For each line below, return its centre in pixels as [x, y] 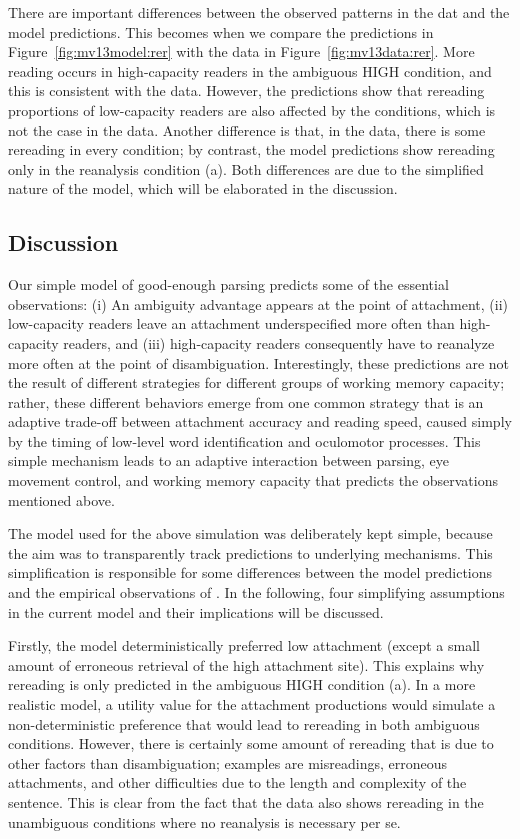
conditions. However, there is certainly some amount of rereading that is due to [251, 743]
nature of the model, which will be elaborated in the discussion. [203, 188]
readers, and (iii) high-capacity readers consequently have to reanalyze [279, 342]
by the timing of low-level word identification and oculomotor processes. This [244, 440]
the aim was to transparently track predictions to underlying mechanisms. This [250, 552]
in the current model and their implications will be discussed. [196, 611]
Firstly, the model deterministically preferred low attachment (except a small [244, 645]
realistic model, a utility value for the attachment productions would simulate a [252, 704]
